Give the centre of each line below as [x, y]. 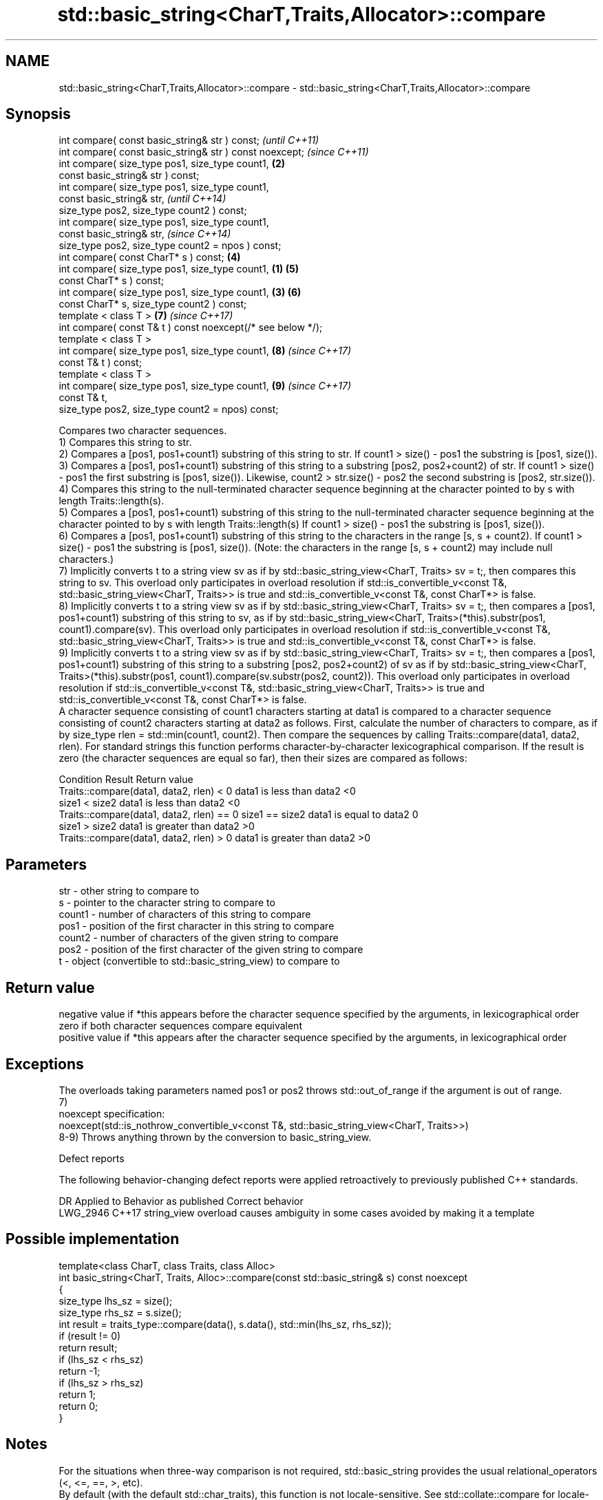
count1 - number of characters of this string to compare [185, 914]
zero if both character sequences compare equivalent [180, 1026]
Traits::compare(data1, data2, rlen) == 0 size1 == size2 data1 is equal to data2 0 [239, 815]
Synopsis [38, 114]
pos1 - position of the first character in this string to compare [197, 926]
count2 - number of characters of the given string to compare [199, 938]
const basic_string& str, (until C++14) [142, 199]
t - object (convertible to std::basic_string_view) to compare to [199, 961]
